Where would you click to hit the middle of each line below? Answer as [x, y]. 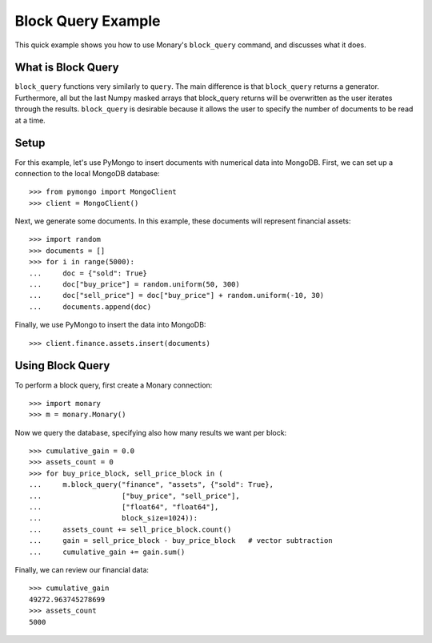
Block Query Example [88, 21]
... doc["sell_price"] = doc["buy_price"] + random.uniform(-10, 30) [177, 295]
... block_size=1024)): [114, 518]
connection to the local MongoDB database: [87, 173]
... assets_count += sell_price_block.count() [130, 529]
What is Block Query [67, 68]
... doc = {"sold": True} [88, 273]
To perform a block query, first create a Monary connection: [114, 385]
